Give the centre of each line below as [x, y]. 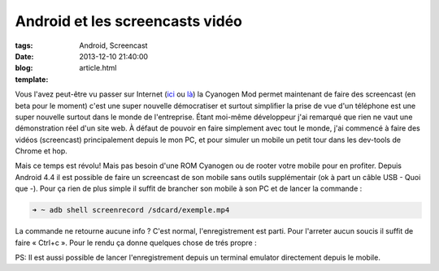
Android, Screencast [113, 45]
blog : [24, 68]
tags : [24, 45]
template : [32, 79]
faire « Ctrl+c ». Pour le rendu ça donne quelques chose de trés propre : [136, 243]
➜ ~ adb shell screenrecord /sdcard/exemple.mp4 [131, 210]
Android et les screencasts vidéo [129, 21]
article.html [98, 68]
